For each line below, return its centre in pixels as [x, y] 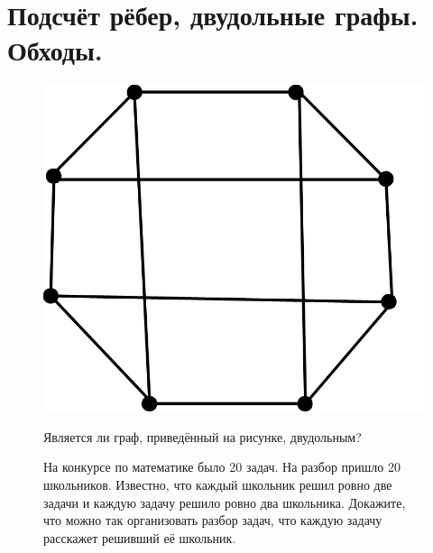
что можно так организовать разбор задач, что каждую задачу [213, 520]
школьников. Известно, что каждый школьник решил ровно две [218, 485]
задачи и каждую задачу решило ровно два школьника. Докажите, [225, 502]
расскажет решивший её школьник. [140, 537]
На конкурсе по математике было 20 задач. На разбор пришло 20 [222, 467]
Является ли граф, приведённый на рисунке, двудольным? [203, 436]
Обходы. [55, 50]
